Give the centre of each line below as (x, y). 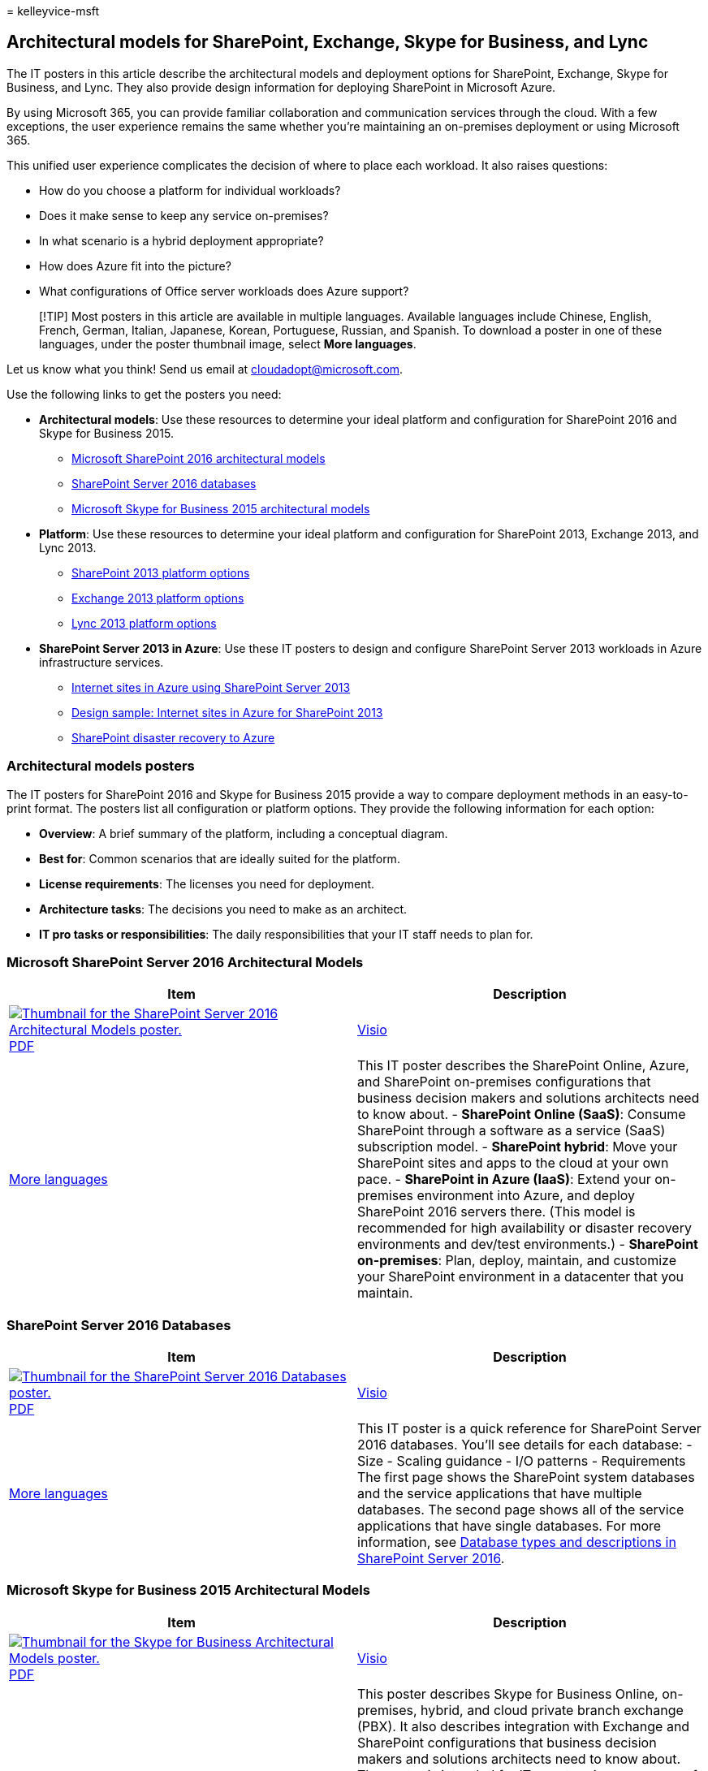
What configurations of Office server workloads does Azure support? (224, 291)
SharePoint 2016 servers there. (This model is (496, 1212)
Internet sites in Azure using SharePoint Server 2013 (211, 687)
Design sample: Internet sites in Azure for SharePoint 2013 (227, 712)
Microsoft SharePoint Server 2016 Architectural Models (185, 962)
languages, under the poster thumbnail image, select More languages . (228, 343)
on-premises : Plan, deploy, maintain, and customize (517, 1261)
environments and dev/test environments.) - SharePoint (528, 1244)
